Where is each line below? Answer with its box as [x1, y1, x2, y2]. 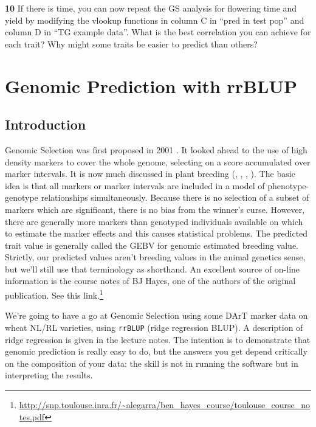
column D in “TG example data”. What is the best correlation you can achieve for [5, 26, 311, 38]
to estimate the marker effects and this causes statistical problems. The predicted [5, 227, 308, 240]
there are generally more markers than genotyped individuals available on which [5, 215, 303, 227]
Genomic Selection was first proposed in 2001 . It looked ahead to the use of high [5, 143, 307, 156]
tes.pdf [19, 410, 45, 423]
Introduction [5, 115, 86, 134]
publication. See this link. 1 [5, 287, 103, 301]
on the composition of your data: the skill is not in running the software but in [5, 356, 298, 369]
